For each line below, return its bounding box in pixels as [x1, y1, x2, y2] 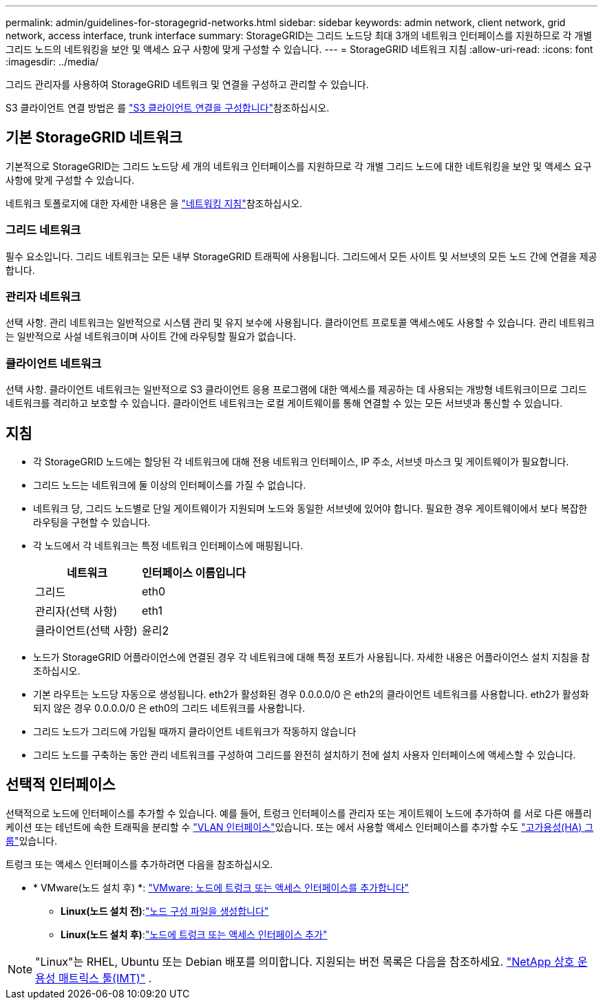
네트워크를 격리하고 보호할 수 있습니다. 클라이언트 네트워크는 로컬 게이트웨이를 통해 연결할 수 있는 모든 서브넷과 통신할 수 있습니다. [6, 397, 563, 410]
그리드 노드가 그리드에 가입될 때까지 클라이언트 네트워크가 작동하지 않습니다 [33, 725, 357, 737]
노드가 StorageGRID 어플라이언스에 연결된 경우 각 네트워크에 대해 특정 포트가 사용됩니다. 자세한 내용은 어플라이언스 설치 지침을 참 [33, 650, 590, 663]
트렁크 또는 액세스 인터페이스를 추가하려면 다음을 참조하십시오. [6, 858, 273, 870]
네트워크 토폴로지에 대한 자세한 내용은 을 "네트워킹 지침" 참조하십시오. [6, 197, 303, 209]
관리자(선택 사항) [35, 604, 118, 618]
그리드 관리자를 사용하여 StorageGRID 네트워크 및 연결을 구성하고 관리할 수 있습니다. [6, 78, 369, 90]
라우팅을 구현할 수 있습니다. [33, 516, 151, 528]
